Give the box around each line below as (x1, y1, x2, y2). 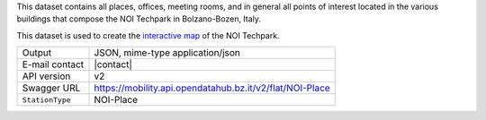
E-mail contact (22, 58, 85, 71)
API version (22, 70, 71, 82)
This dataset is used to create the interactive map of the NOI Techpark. (16, 30, 280, 40)
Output (22, 47, 52, 59)
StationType (22, 95, 71, 105)
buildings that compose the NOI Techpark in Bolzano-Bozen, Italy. (16, 13, 261, 24)
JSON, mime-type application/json (94, 47, 240, 59)
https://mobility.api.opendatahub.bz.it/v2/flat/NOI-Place (94, 81, 330, 94)
